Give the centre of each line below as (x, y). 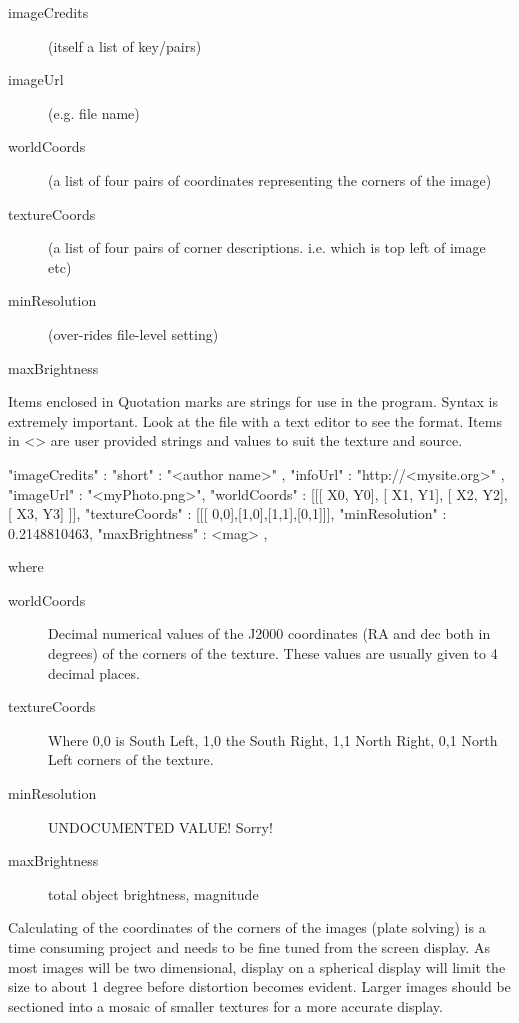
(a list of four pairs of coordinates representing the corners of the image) (270, 179)
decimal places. (94, 672)
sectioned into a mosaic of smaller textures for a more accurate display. (225, 1005)
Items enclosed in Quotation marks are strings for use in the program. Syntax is (253, 401)
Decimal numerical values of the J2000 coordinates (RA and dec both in (269, 633)
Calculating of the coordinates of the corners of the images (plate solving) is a (247, 927)
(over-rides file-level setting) (133, 333)
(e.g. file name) (94, 112)
